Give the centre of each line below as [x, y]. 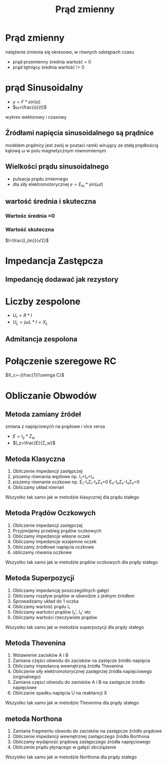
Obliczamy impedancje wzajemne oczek [55, 541]
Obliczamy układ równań [38, 487]
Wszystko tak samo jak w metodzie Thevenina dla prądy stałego [72, 703]
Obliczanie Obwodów [51, 396]
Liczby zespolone [43, 301]
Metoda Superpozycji [40, 578]
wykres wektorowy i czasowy [36, 117]
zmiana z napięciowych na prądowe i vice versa [55, 426]
